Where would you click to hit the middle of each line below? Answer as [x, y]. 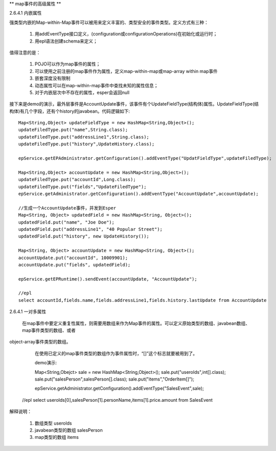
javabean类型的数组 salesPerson [69, 430]
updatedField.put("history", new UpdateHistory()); [84, 236]
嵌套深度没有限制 [52, 78]
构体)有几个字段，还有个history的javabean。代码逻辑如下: [70, 111]
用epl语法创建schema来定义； [66, 41]
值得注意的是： [25, 52]
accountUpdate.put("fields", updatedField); [75, 265]
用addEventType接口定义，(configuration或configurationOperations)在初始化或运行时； [126, 34]
